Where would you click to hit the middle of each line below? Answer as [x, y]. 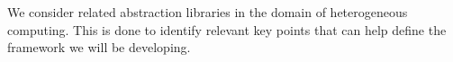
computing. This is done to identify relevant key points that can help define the [227, 29]
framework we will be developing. [99, 47]
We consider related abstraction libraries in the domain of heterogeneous [208, 12]
